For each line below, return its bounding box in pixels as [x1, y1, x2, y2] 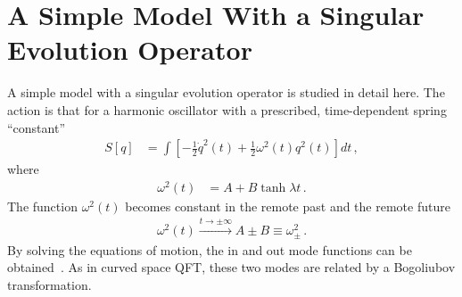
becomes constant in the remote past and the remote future [125, 196, 450, 215]
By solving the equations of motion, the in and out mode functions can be [7, 240, 412, 259]
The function [7, 196, 78, 215]
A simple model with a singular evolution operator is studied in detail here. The [7, 83, 445, 102]
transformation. [7, 275, 92, 293]
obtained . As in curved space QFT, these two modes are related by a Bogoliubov [7, 258, 456, 276]
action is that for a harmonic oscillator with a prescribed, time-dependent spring [7, 100, 447, 119]
